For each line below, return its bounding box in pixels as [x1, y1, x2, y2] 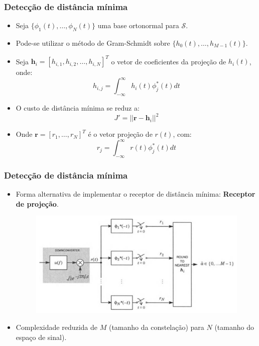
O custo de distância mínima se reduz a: [16, 103, 140, 113]
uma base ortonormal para [97, 20, 179, 31]
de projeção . [16, 198, 59, 209]
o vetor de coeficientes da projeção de [111, 56, 226, 66]
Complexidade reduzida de [16, 322, 98, 332]
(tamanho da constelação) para [108, 322, 204, 332]
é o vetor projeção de [88, 129, 153, 139]
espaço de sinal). [16, 331, 67, 342]
